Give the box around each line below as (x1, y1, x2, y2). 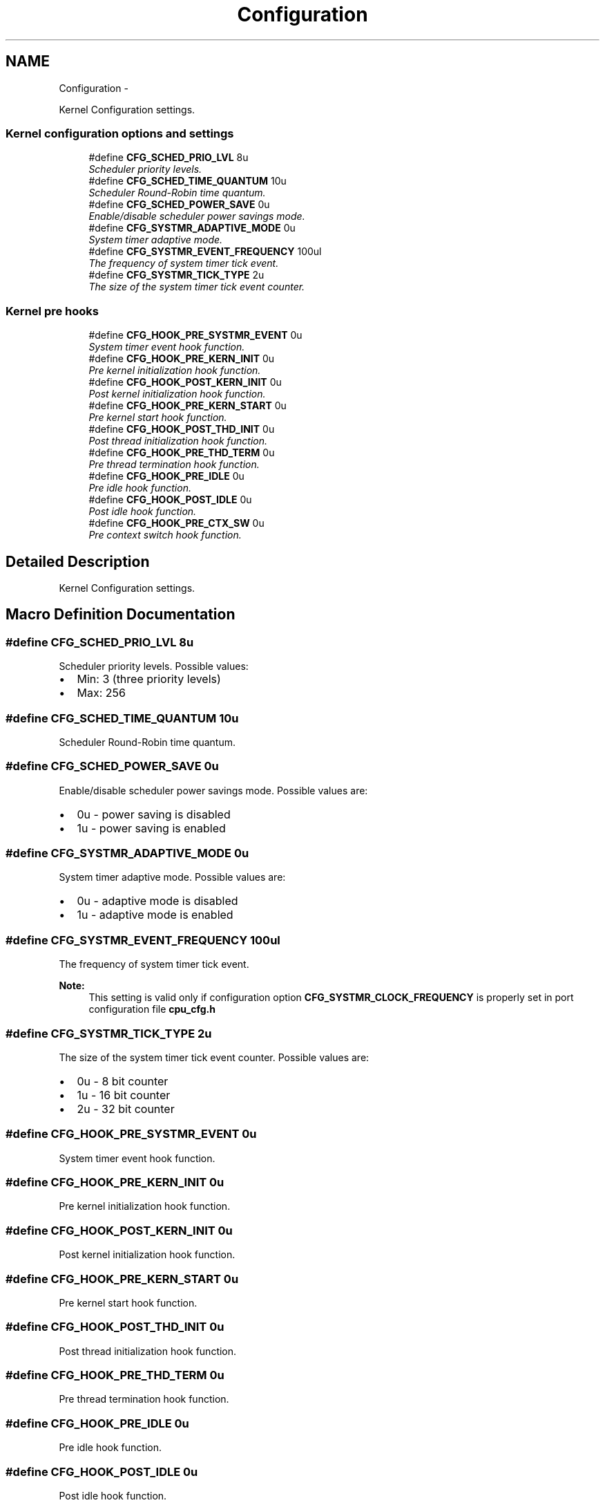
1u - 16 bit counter (77, 1087, 171, 1102)
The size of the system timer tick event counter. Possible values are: (59, 1051, 369, 1063)
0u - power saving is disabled (77, 807, 231, 821)
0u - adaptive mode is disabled (77, 894, 238, 908)
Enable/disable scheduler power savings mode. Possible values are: (59, 784, 368, 796)
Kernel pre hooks (6, 303, 99, 318)
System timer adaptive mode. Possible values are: (59, 871, 286, 884)
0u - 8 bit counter (77, 1074, 169, 1088)
